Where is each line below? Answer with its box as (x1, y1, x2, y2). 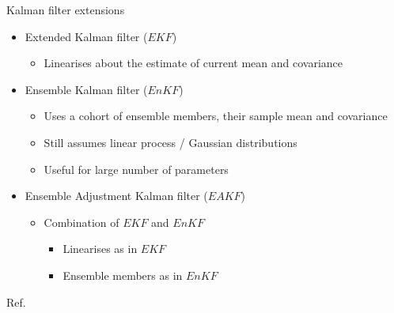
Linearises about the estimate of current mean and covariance (44, 55, 343, 71)
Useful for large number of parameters (44, 160, 229, 177)
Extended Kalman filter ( (25, 28, 148, 44)
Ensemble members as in (63, 266, 183, 283)
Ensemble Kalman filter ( (25, 81, 148, 97)
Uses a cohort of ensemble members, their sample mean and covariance (44, 107, 388, 124)
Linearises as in (63, 240, 138, 257)
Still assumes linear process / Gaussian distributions (44, 134, 297, 150)
